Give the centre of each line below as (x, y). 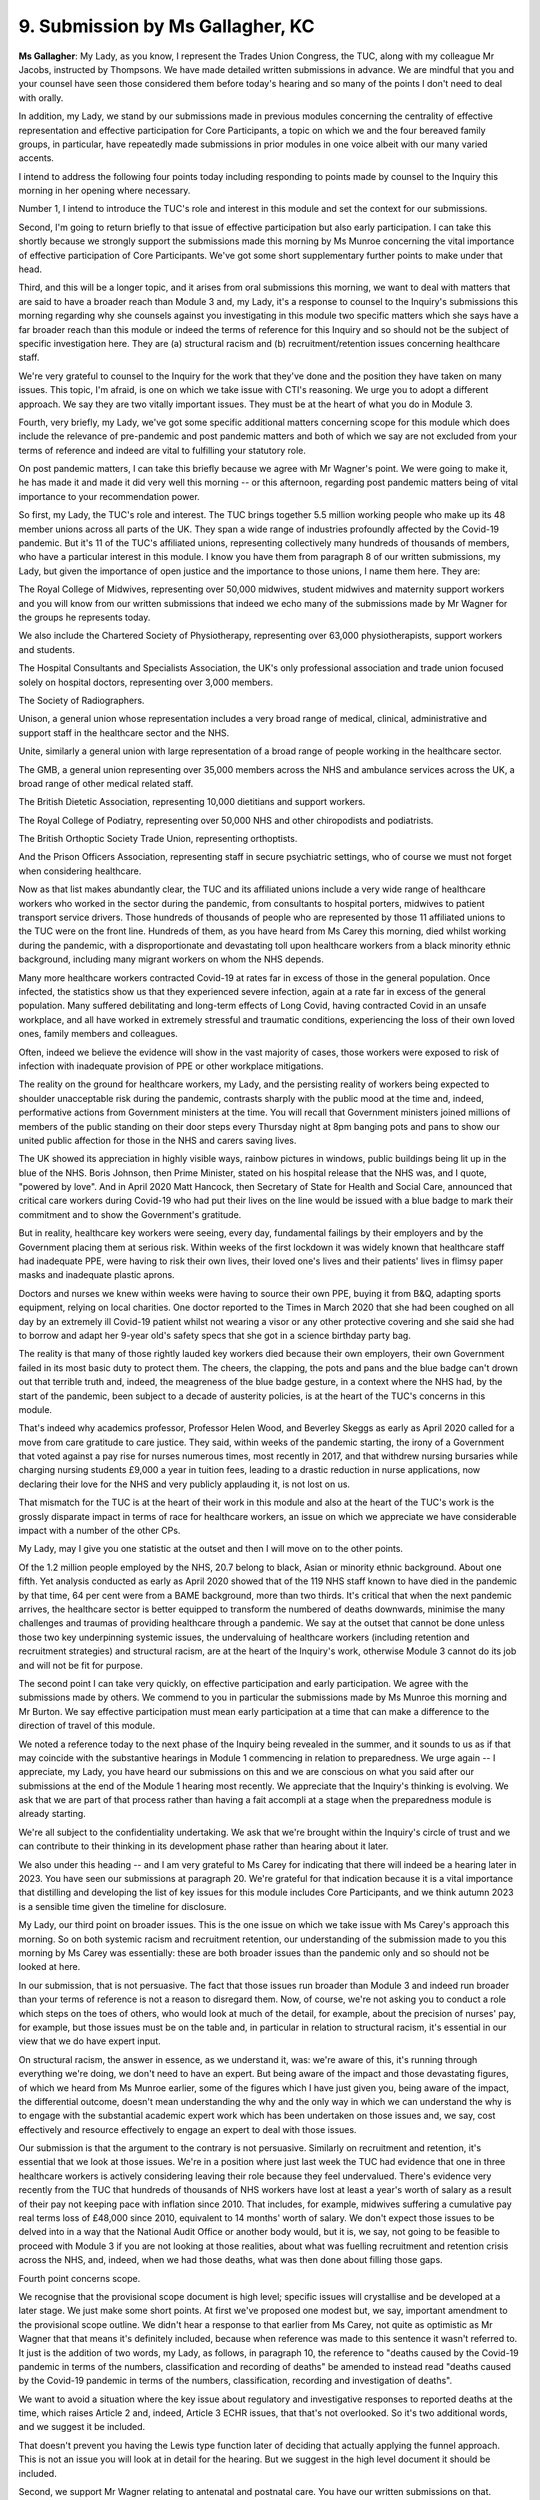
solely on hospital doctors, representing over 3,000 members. (146, 682)
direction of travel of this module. (87, 1726)
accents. (36, 158)
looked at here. (49, 1967)
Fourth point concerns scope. (79, 2278)
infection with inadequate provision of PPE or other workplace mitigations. (171, 1066)
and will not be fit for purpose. (81, 1665)
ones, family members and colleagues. (98, 1034)
